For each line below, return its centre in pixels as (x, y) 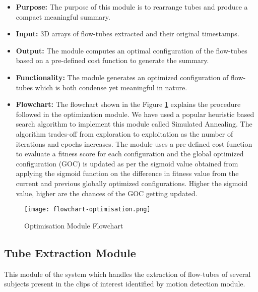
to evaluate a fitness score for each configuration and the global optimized (130, 154)
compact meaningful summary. (63, 16)
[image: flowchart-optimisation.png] (87, 210)
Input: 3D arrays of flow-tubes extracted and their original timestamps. (127, 34)
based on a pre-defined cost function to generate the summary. (112, 60)
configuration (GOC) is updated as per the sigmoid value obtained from (127, 163)
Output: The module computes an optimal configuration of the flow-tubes (132, 50)
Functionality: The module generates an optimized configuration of (122, 77)
